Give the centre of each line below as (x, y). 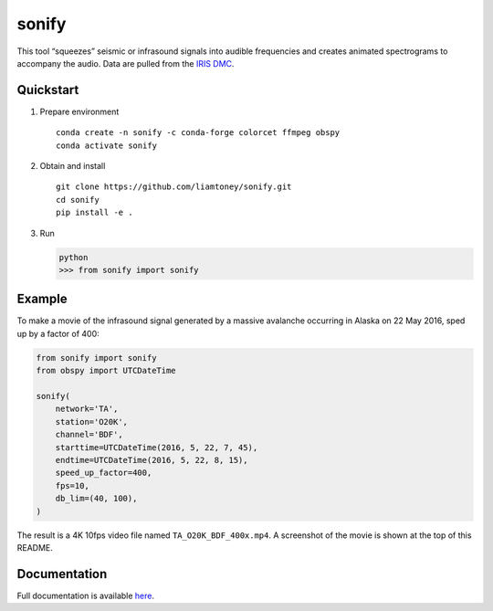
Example (42, 299)
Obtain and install (73, 166)
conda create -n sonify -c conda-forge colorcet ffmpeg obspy (198, 133)
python (73, 257)
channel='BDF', (89, 435)
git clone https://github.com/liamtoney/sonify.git (174, 187)
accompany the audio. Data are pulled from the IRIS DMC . (126, 63)
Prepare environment (79, 111)
